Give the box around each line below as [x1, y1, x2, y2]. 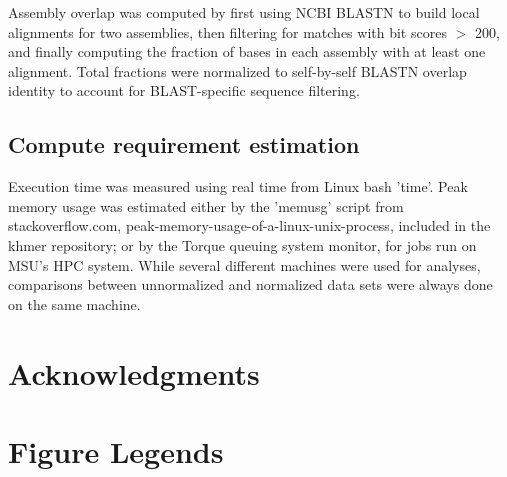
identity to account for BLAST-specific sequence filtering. [8, 80, 360, 101]
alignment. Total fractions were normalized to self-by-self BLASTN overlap [8, 60, 467, 81]
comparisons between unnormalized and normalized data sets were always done [8, 274, 493, 295]
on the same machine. [8, 293, 141, 314]
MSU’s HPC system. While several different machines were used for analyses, [8, 254, 481, 275]
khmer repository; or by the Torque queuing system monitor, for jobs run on [8, 234, 477, 255]
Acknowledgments [8, 352, 260, 393]
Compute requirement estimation [8, 129, 360, 160]
